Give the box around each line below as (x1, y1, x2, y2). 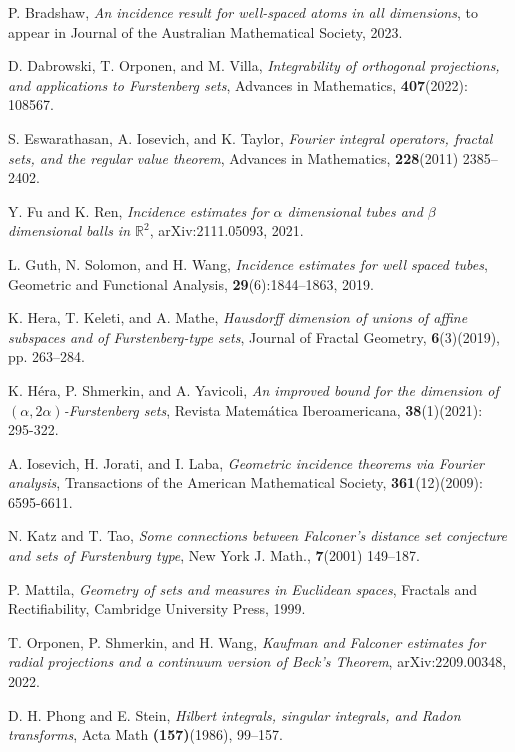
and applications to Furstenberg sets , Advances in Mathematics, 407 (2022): (8, 74, 468, 95)
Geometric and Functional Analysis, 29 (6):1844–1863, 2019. (8, 273, 374, 294)
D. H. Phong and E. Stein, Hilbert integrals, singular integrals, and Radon (8, 704, 461, 725)
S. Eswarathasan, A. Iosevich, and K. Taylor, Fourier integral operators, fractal (8, 127, 493, 148)
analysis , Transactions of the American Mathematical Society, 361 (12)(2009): (8, 472, 483, 493)
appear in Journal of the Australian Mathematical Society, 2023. (8, 21, 403, 42)
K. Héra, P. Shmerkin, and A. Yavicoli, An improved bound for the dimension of (8, 379, 499, 400)
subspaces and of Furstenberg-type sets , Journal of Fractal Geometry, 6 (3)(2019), (8, 326, 500, 347)
